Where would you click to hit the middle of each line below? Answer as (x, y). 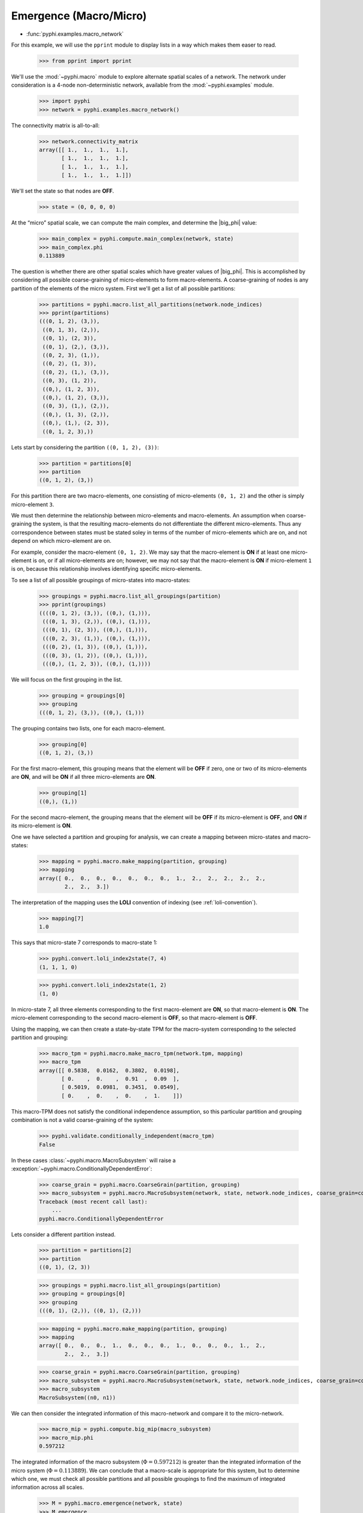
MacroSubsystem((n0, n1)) (77, 1397)
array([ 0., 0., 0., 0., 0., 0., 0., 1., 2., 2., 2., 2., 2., (152, 878)
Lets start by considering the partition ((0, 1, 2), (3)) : (85, 447)
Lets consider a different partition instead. (64, 1234)
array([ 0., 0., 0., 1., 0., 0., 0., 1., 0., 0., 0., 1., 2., (152, 1346)
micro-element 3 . (33, 504)
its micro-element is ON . (41, 825)
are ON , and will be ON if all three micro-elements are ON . (84, 777)
